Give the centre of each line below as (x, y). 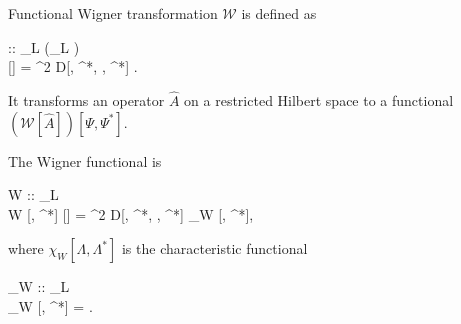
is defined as (279, 13)
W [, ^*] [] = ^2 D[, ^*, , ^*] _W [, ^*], (131, 213)
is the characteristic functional (214, 248)
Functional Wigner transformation (113, 13)
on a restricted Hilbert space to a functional (319, 100)
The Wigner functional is (85, 160)
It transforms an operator (86, 100)
